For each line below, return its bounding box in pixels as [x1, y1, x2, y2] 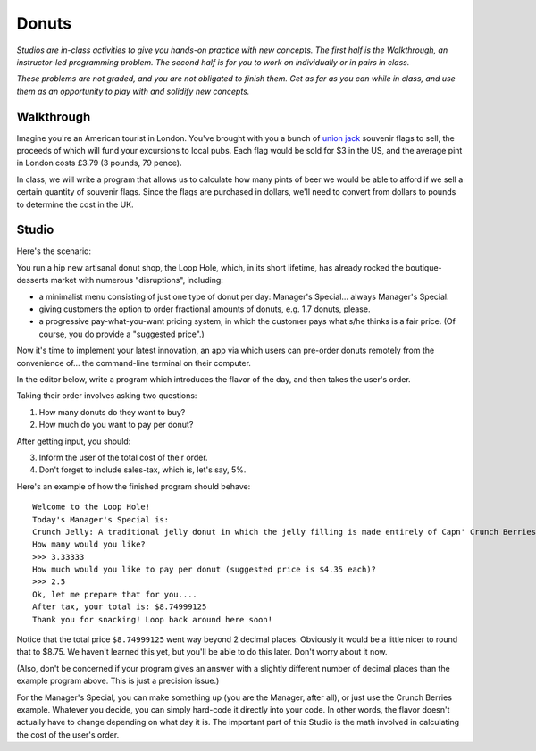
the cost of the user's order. [16, 729, 120, 740]
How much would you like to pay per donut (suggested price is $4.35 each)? [32, 564, 377, 575]
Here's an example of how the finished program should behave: [16, 480, 251, 491]
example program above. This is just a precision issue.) [16, 675, 220, 687]
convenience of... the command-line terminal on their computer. [16, 357, 252, 368]
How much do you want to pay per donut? [38, 420, 194, 430]
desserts [16, 275, 49, 286]
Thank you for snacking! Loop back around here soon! [32, 614, 272, 624]
